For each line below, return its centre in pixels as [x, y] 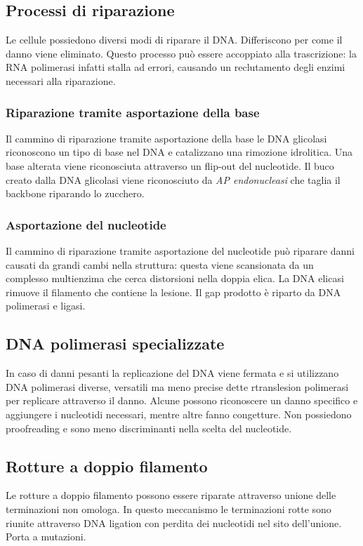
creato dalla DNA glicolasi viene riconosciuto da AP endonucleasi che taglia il [173, 179]
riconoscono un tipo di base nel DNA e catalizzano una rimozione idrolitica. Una [179, 152]
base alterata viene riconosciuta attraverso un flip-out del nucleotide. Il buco [170, 165]
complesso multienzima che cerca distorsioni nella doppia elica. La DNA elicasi [175, 278]
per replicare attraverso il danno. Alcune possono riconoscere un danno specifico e [182, 400]
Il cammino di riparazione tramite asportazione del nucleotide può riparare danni [180, 250]
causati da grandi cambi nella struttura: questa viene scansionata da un [160, 264]
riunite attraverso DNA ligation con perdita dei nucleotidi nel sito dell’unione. [174, 522]
